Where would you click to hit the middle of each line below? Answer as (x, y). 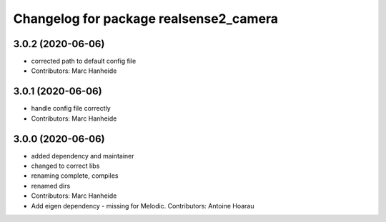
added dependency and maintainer (83, 156)
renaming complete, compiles (75, 176)
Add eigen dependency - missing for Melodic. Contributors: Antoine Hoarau (143, 206)
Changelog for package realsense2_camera (146, 19)
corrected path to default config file (84, 61)
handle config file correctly (71, 109)
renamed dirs (51, 186)
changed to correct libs (65, 166)
